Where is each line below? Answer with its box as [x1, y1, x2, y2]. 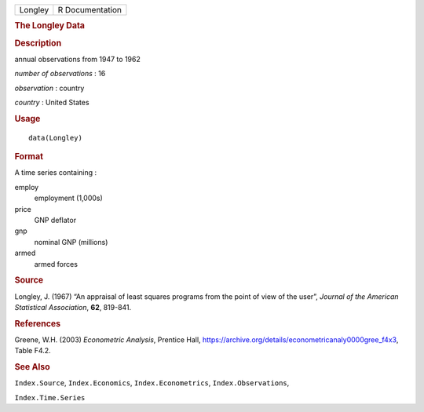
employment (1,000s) [34, 193, 104, 203]
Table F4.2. [14, 346, 51, 355]
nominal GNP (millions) [34, 237, 108, 246]
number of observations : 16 [14, 69, 106, 78]
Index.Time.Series [14, 393, 86, 402]
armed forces [34, 259, 79, 268]
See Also [14, 362, 50, 373]
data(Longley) [28, 133, 82, 142]
